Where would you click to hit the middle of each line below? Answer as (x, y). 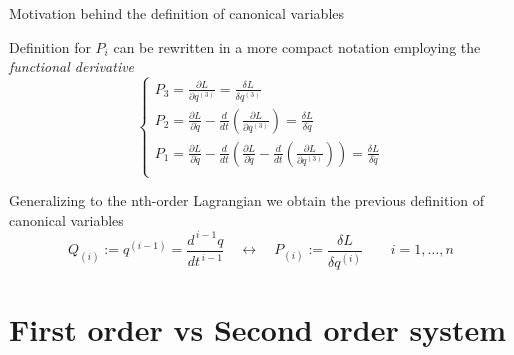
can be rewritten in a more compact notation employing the (297, 46)
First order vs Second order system (257, 328)
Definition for (50, 46)
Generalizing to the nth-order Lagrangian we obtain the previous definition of (247, 200)
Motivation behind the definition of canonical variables (177, 13)
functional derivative (72, 66)
